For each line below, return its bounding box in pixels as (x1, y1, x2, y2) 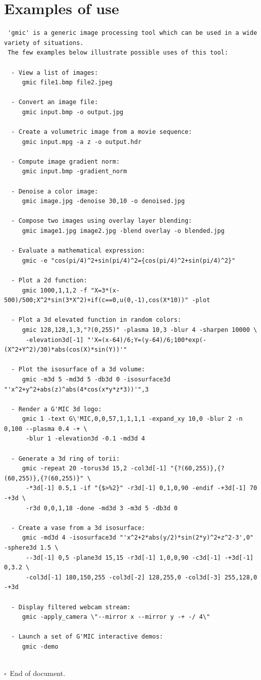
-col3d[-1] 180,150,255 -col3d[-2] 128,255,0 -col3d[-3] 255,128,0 (25, 573, 257, 581)
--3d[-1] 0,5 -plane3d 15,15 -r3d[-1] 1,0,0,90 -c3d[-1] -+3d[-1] (25, 554, 253, 561)
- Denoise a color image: (11, 187, 98, 195)
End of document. (10, 668, 66, 678)
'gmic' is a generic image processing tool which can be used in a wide (8, 29, 257, 37)
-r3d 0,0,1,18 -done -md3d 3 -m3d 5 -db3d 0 (25, 504, 178, 512)
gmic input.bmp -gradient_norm (22, 168, 127, 175)
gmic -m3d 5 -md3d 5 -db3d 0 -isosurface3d (22, 375, 171, 383)
